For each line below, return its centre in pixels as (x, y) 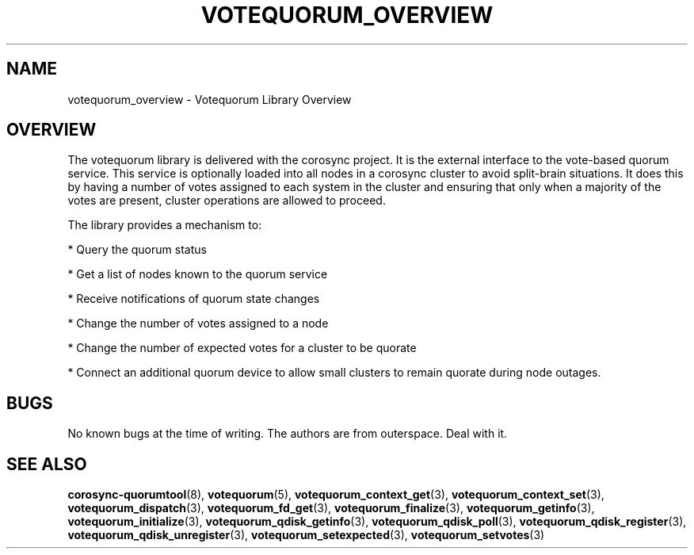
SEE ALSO (47, 464)
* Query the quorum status (137, 250)
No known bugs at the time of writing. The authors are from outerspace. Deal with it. (288, 434)
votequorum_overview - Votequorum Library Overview (210, 99)
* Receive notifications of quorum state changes (194, 299)
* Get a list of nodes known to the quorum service (198, 274)
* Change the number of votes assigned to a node (198, 323)
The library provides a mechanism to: (165, 225)
